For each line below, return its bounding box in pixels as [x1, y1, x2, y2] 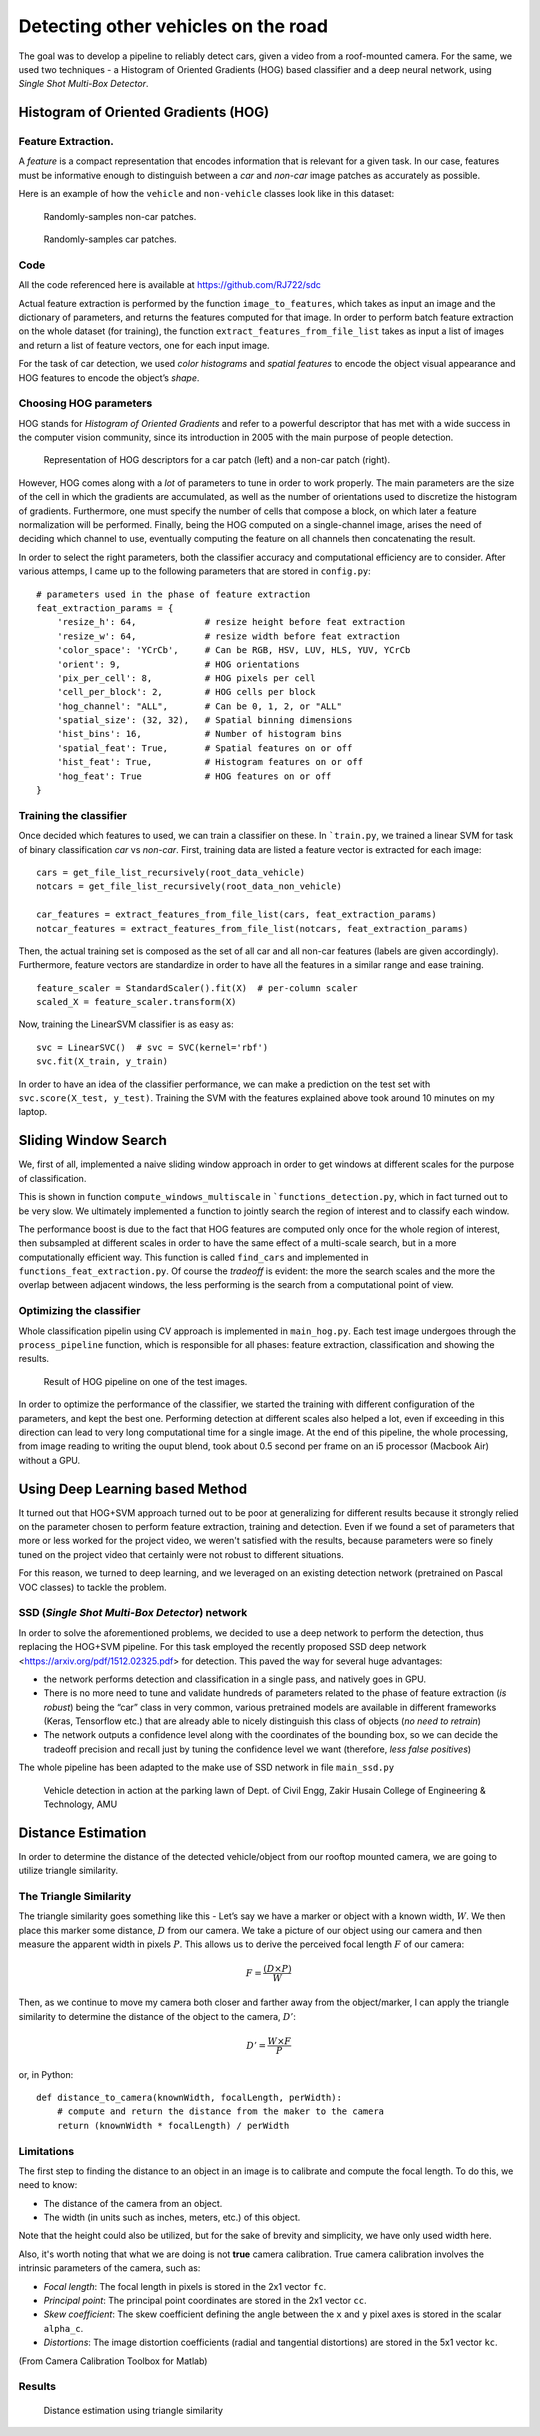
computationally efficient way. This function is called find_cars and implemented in [18, 1251, 369, 1263]
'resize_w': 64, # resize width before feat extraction [56, 630, 400, 642]
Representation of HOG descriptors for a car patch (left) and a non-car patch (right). [43, 454, 390, 466]
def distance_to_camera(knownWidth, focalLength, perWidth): [36, 2092, 342, 2103]
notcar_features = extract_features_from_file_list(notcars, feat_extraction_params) [36, 923, 469, 934]
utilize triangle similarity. [18, 1865, 119, 1877]
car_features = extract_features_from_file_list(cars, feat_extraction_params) [36, 909, 437, 920]
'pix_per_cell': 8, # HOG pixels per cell [56, 672, 316, 684]
